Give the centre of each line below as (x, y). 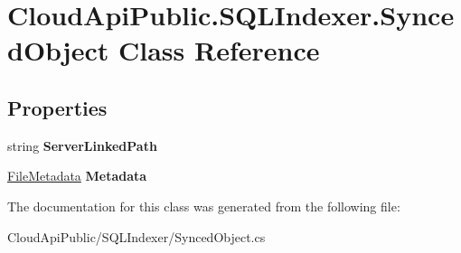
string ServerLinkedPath (82, 145)
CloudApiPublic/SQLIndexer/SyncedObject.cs (136, 236)
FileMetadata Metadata (77, 176)
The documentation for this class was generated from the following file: (204, 206)
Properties (57, 107)
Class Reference (219, 50)
